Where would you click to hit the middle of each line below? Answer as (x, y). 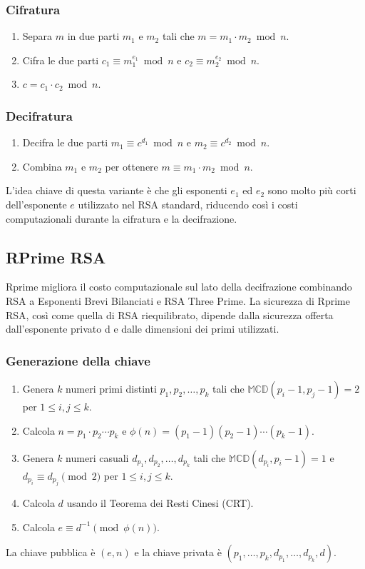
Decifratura (39, 115)
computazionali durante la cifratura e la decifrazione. (122, 218)
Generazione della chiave (78, 360)
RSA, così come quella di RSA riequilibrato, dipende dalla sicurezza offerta (170, 314)
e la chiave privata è (178, 552)
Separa (37, 36)
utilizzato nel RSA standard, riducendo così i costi (188, 204)
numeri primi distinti (111, 388)
